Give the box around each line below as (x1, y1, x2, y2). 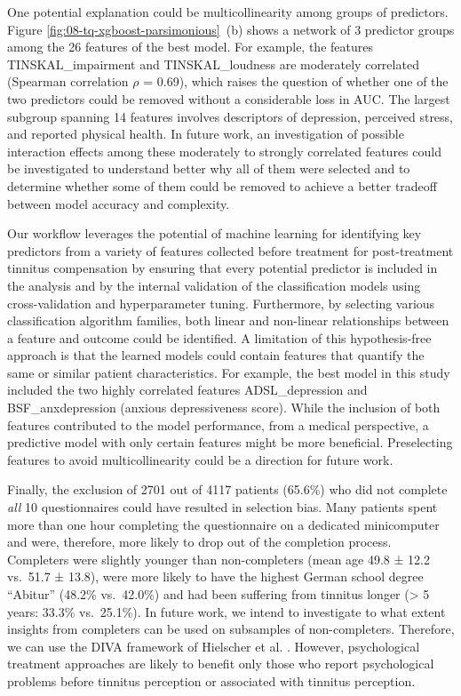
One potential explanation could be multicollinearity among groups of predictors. (7, 3, 449, 20)
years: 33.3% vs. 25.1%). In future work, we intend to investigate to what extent (7, 602, 446, 620)
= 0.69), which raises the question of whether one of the (143, 72, 449, 91)
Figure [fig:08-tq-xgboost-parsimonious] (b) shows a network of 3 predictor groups (7, 20, 455, 38)
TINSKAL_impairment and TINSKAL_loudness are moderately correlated (7, 54, 419, 73)
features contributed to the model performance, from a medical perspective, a (7, 415, 429, 434)
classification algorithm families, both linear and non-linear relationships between (7, 311, 449, 330)
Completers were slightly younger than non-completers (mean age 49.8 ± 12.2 (7, 549, 430, 568)
